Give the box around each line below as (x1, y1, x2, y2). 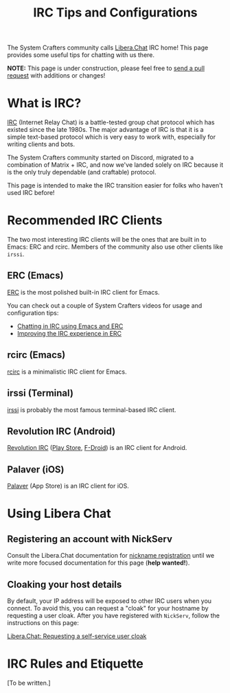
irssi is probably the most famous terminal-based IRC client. (7, 405, 176, 413)
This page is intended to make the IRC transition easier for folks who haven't (7, 181, 223, 190)
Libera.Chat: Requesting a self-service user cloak (7, 632, 147, 640)
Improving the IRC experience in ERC (16, 329, 122, 337)
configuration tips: (7, 308, 59, 317)
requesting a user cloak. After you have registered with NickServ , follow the (7, 611, 220, 620)
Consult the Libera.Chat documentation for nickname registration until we (7, 552, 215, 560)
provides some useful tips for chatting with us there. (7, 51, 155, 59)
